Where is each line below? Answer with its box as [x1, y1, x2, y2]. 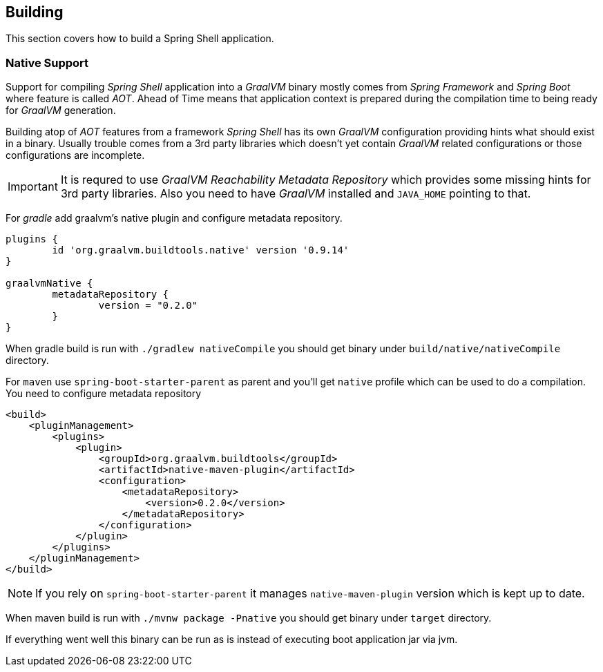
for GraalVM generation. [6, 104, 116, 117]
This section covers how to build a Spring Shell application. [6, 32, 274, 45]
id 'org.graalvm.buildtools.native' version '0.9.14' [52, 244, 350, 256]
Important [8, 180, 58, 194]
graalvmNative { [6, 278, 93, 289]
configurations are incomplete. [6, 149, 145, 162]
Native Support [6, 55, 89, 70]
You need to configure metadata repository [6, 387, 202, 400]
